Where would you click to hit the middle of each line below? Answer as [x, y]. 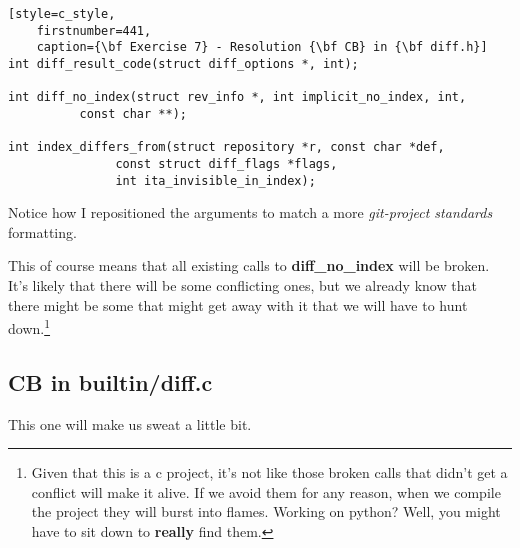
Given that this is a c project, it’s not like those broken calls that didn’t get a [269, 472]
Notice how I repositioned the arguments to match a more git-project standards [250, 212]
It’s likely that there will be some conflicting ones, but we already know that [242, 285]
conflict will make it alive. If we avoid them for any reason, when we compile [266, 491]
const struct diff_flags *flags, [226, 163]
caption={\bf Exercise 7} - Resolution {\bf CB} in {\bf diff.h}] [262, 47]
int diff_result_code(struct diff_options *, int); [183, 63]
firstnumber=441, [94, 30]
